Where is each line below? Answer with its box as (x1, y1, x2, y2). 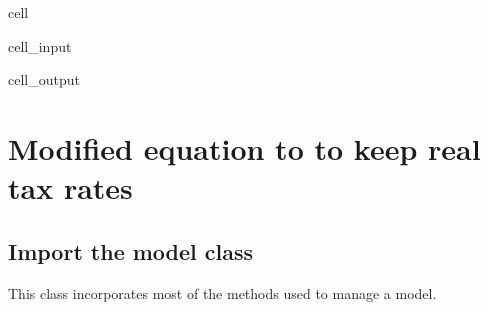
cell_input (8, 35, 72, 56)
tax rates (8, 167, 133, 208)
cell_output (8, 69, 80, 90)
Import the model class (8, 235, 254, 266)
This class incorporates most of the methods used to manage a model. (8, 282, 437, 303)
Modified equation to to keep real (8, 127, 481, 168)
